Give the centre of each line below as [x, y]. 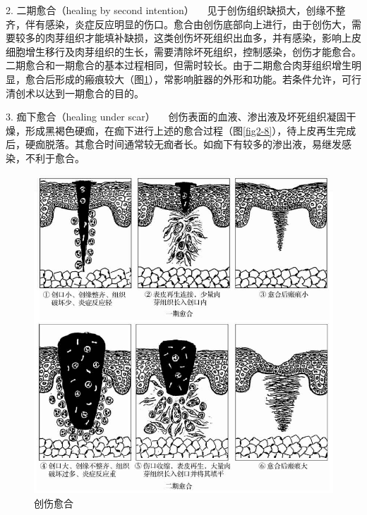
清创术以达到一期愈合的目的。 [75, 93]
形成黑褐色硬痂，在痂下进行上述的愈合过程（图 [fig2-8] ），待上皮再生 [181, 130]
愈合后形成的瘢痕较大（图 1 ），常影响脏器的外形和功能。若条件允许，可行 [193, 79]
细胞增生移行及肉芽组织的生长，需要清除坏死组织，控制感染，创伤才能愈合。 [183, 51]
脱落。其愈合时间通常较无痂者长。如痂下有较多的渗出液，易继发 [193, 144]
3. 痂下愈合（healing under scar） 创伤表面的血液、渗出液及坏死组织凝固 [176, 117]
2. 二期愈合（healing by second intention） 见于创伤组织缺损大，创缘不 [171, 10]
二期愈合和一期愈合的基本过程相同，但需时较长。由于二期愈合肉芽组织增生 [179, 65]
